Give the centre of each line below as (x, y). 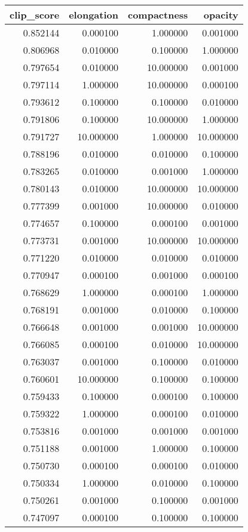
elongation (94, 15)
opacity (221, 15)
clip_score (35, 15)
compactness (158, 15)
